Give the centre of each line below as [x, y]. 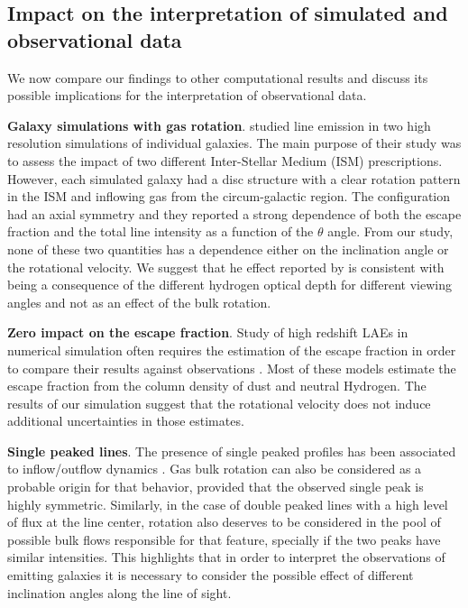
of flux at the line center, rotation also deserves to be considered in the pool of [224, 522]
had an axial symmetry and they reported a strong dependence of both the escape [234, 213]
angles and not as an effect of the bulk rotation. [139, 302]
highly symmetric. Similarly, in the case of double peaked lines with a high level [228, 504]
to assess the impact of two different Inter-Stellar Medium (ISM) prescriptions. [225, 160]
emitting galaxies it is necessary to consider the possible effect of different [211, 575]
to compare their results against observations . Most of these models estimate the [232, 368]
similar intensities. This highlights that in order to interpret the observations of [226, 557]
